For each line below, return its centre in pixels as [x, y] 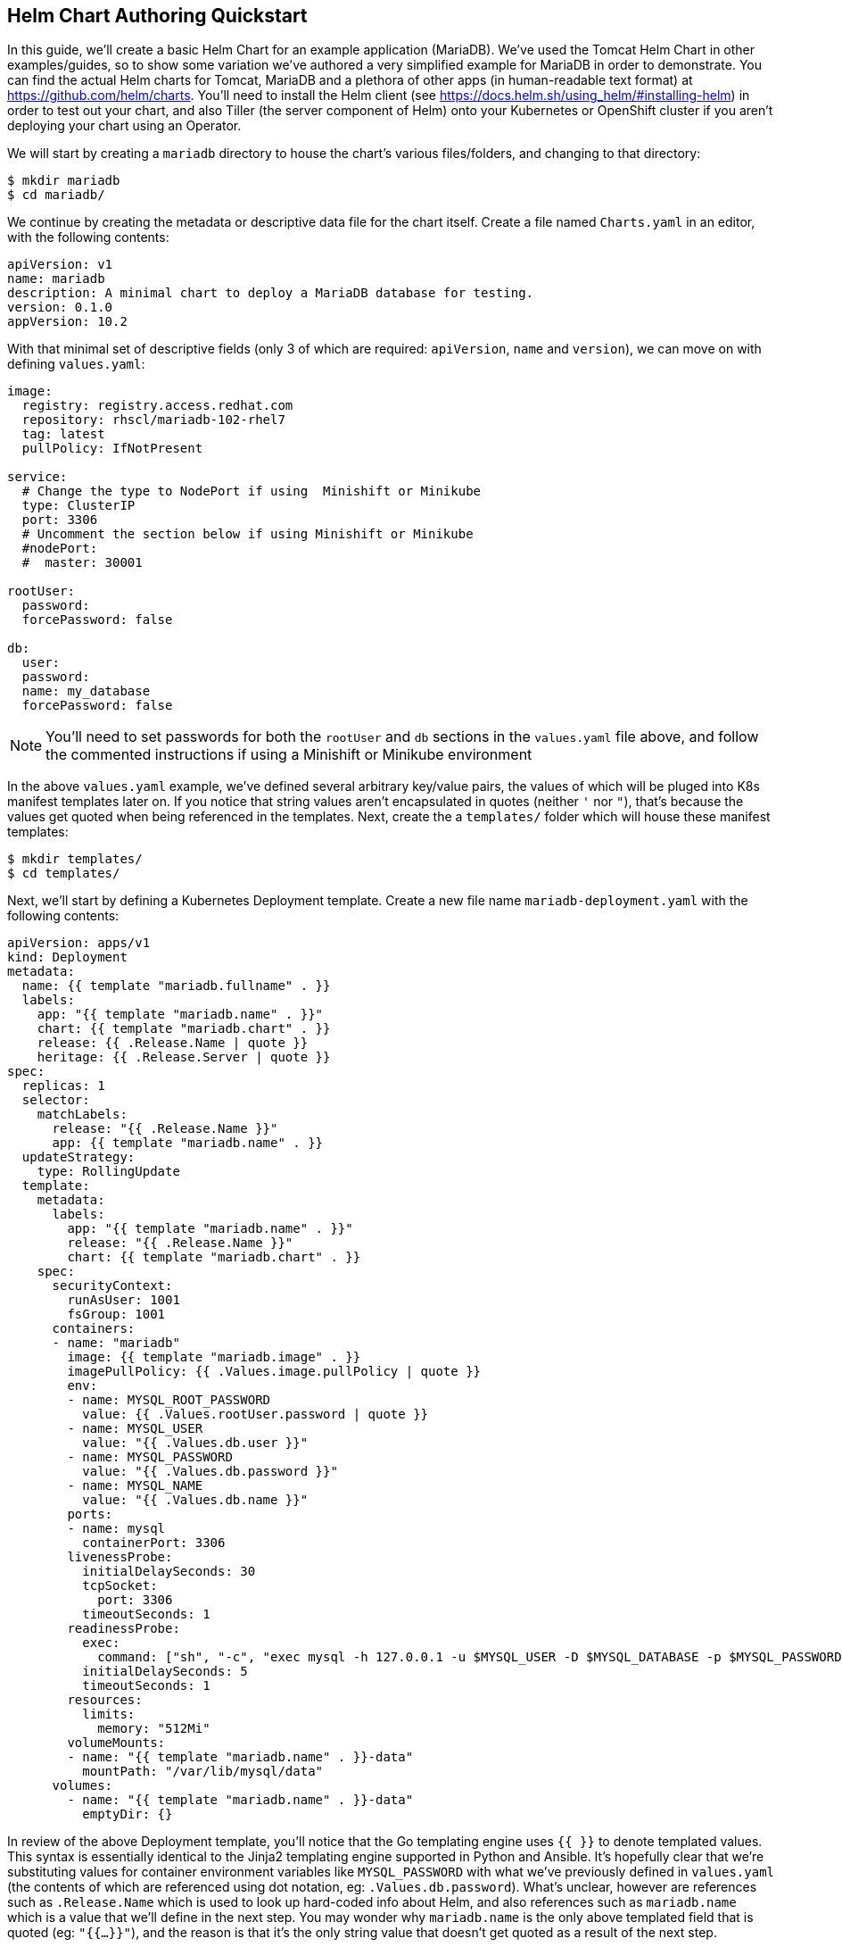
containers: [94, 1329]
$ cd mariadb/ [56, 195]
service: [37, 477]
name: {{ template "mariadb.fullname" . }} [176, 986]
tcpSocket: [120, 1586]
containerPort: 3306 [154, 1543]
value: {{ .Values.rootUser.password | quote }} [256, 1414]
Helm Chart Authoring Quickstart [157, 16]
